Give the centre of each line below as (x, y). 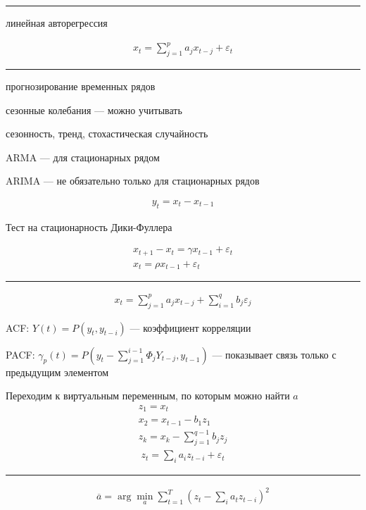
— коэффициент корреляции (190, 327)
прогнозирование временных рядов (81, 86)
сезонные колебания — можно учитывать (94, 110)
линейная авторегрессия (57, 23)
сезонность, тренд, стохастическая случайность (107, 133)
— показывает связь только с (274, 354)
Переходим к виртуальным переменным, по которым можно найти (148, 396)
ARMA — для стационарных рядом (83, 157)
